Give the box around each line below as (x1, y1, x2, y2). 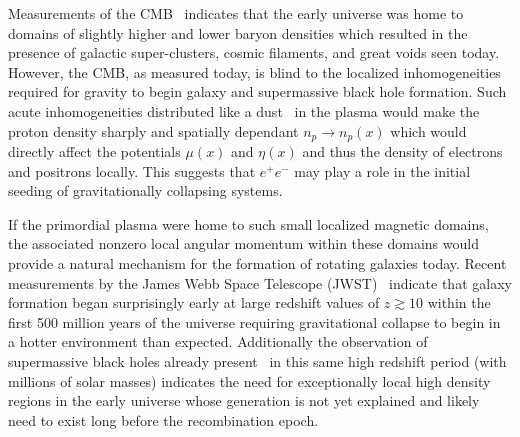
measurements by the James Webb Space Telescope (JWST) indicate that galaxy (8, 272, 512, 293)
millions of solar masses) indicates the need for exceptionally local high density (8, 370, 491, 391)
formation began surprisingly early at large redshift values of (8, 292, 380, 313)
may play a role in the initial (294, 160, 471, 181)
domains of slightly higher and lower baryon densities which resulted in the (8, 22, 468, 43)
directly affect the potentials (8, 141, 181, 162)
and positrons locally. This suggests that (8, 160, 256, 181)
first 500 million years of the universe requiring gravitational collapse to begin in (8, 311, 501, 332)
